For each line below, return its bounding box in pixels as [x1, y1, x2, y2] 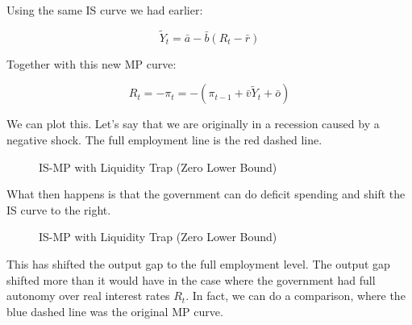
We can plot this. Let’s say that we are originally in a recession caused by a [6, 115, 380, 132]
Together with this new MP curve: [6, 55, 177, 72]
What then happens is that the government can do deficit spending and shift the [6, 185, 406, 202]
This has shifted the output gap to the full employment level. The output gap [6, 255, 390, 272]
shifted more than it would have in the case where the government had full [6, 271, 376, 288]
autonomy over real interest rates [6, 287, 170, 304]
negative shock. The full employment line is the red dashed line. [6, 131, 323, 148]
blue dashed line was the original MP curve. [6, 302, 223, 319]
